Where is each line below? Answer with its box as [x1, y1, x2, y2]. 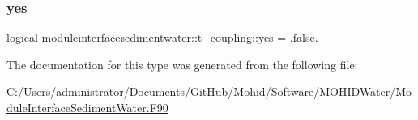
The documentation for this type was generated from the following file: [6, 56, 358, 72]
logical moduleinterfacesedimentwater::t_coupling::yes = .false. [6, 29, 318, 46]
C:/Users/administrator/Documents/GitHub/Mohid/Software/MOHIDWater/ [6, 83, 396, 100]
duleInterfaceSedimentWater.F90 [6, 99, 168, 115]
